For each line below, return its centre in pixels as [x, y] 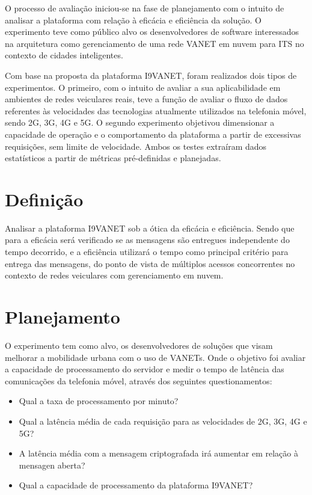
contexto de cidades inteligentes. [64, 55]
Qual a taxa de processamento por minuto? [99, 401]
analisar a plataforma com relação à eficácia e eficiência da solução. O [133, 20]
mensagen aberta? [52, 465]
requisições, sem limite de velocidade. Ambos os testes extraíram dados [136, 146]
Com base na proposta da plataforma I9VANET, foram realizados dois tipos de [151, 75]
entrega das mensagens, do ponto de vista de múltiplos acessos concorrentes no [150, 263]
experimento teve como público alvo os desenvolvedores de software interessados [152, 32]
